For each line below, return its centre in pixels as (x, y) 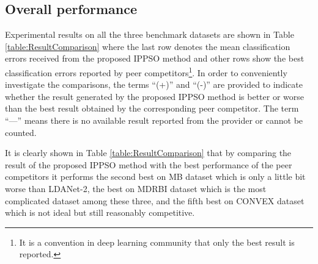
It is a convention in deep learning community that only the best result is (157, 242)
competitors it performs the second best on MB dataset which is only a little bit (155, 177)
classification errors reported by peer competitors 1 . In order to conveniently (146, 71)
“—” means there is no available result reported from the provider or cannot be (154, 120)
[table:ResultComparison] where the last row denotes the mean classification (148, 46)
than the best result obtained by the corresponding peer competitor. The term (152, 108)
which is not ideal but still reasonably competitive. (100, 212)
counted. (21, 132)
